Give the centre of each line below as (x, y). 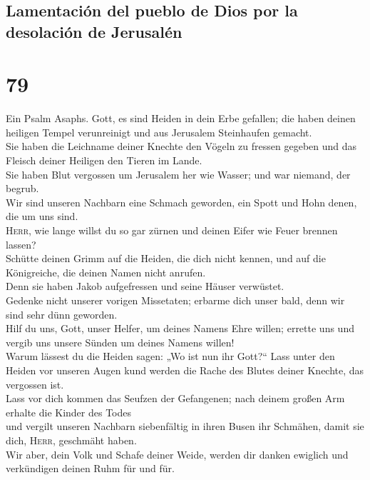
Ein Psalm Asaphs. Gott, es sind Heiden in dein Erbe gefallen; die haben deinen (181, 118)
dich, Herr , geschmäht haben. (71, 440)
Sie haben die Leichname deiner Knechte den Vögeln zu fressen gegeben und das (181, 146)
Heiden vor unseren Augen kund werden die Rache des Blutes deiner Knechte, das (185, 370)
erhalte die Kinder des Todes (69, 412)
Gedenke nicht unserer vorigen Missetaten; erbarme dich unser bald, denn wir (175, 300)
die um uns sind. (42, 216)
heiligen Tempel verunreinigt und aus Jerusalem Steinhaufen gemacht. (159, 132)
